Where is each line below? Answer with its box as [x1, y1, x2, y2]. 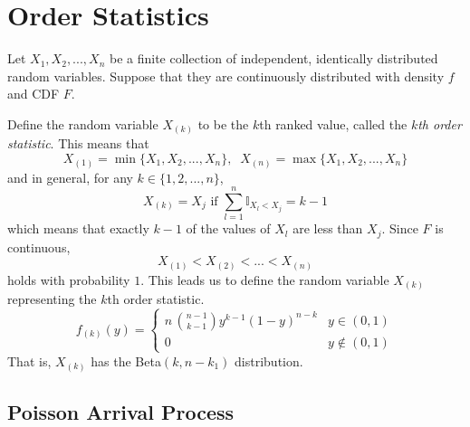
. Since [381, 219, 418, 238]
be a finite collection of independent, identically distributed [109, 49, 438, 68]
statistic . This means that [7, 134, 149, 153]
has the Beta [91, 351, 161, 370]
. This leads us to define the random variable [140, 270, 389, 289]
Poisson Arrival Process [7, 397, 235, 425]
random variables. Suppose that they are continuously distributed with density [7, 66, 445, 85]
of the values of [186, 219, 271, 238]
